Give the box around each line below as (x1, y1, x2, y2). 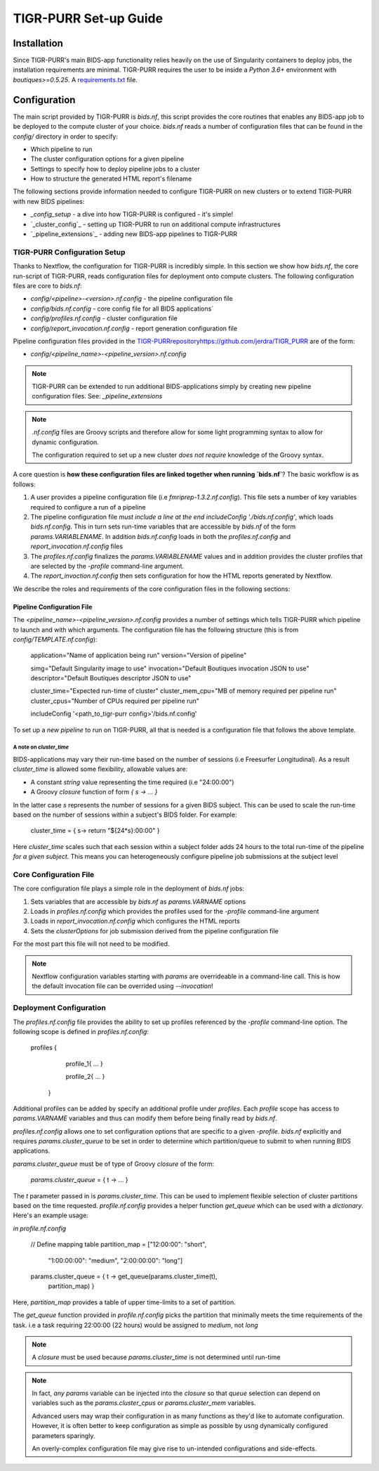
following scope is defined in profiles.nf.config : (13, 1027, 149, 1036)
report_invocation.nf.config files (30, 542, 123, 551)
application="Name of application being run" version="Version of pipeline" (30, 651, 247, 660)
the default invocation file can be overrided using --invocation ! (32, 982, 213, 990)
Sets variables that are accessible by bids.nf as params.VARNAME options (30, 897, 246, 906)
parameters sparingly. (32, 1431, 95, 1440)
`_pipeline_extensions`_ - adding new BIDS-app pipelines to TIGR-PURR (30, 230, 238, 238)
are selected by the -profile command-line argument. (30, 562, 185, 570)
